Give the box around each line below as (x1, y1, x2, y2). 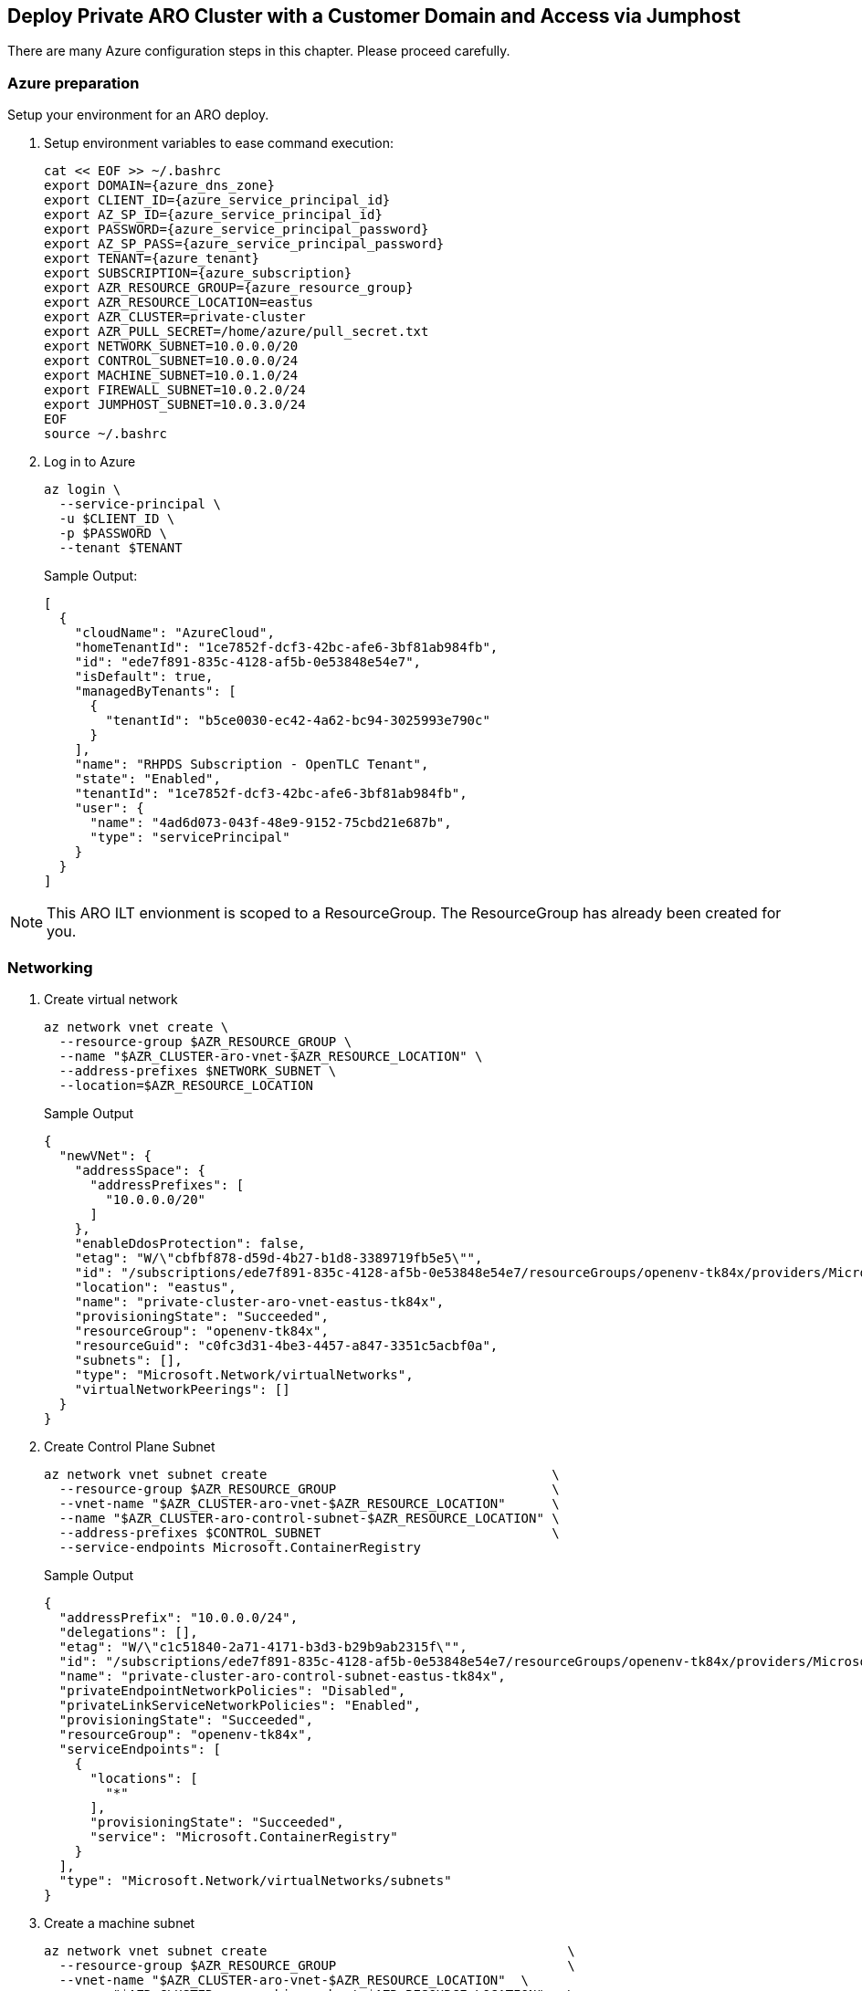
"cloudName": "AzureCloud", (74, 625, 275, 641)
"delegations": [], (58, 1624, 198, 1640)
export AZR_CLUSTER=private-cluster (44, 309, 306, 325)
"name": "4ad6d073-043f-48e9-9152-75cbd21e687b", (89, 815, 452, 831)
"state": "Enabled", (74, 771, 221, 787)
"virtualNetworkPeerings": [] (74, 1381, 290, 1397)
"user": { (74, 801, 144, 816)
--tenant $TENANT (58, 540, 183, 556)
